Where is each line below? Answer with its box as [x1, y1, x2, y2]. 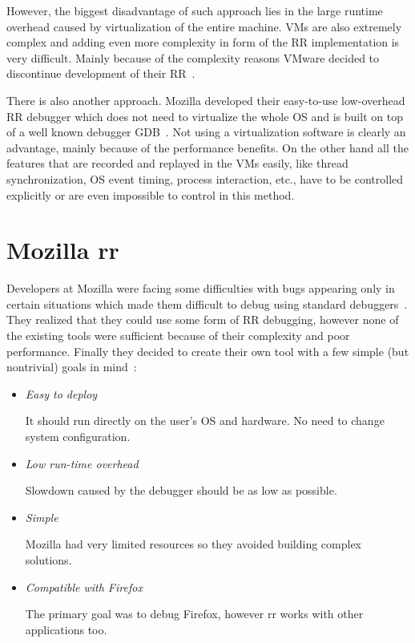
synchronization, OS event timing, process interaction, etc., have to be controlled [6, 170, 404, 187]
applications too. [25, 621, 107, 637]
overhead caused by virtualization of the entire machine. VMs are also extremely [6, 18, 402, 34]
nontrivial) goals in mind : [6, 358, 137, 375]
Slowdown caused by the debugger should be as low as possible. [25, 482, 337, 499]
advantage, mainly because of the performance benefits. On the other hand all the [6, 139, 409, 156]
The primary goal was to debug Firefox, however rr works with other [25, 605, 364, 622]
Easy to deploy [25, 385, 98, 402]
